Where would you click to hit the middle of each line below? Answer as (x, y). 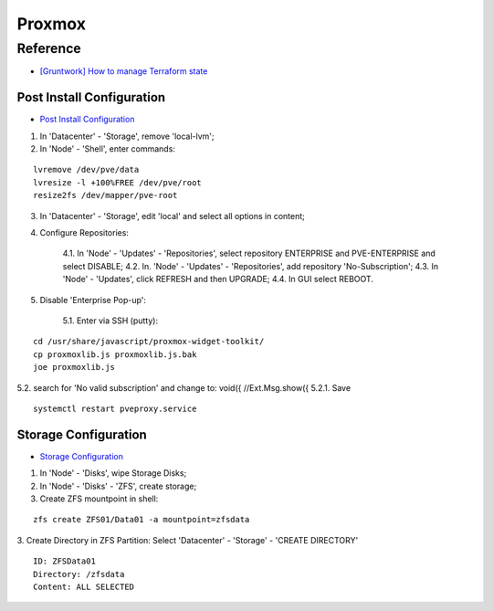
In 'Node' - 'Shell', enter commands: (107, 149)
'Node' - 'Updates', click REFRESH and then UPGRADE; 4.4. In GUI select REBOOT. (218, 279)
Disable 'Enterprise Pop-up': (93, 300)
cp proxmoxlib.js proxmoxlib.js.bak (115, 354)
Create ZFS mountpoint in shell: (99, 499)
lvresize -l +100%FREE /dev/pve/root (118, 182)
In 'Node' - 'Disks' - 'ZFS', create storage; (118, 486)
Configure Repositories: (84, 233)
